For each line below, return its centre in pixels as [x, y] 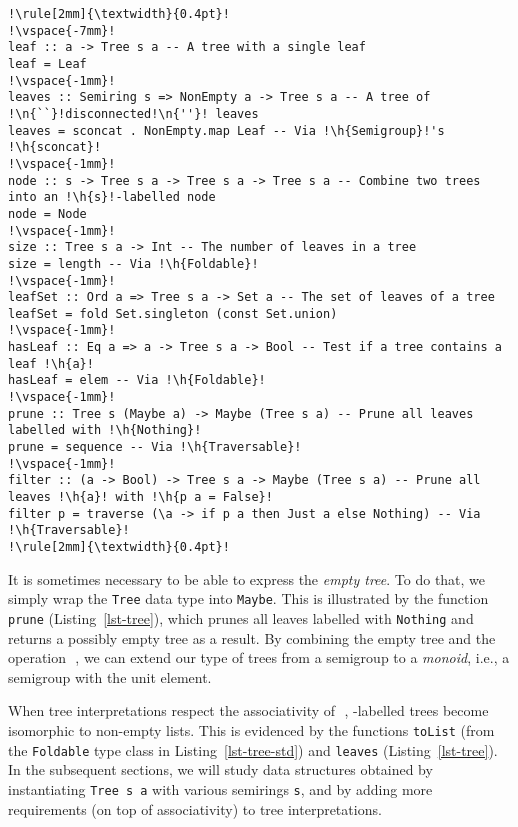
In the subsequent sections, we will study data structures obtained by [220, 769]
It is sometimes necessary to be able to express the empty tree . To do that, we [247, 578]
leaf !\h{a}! [51, 363]
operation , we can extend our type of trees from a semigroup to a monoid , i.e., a [259, 657]
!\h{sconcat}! [55, 147]
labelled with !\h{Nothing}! [105, 430]
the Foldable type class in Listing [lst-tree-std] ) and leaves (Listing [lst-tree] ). [253, 749]
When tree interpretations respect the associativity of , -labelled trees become [248, 710]
